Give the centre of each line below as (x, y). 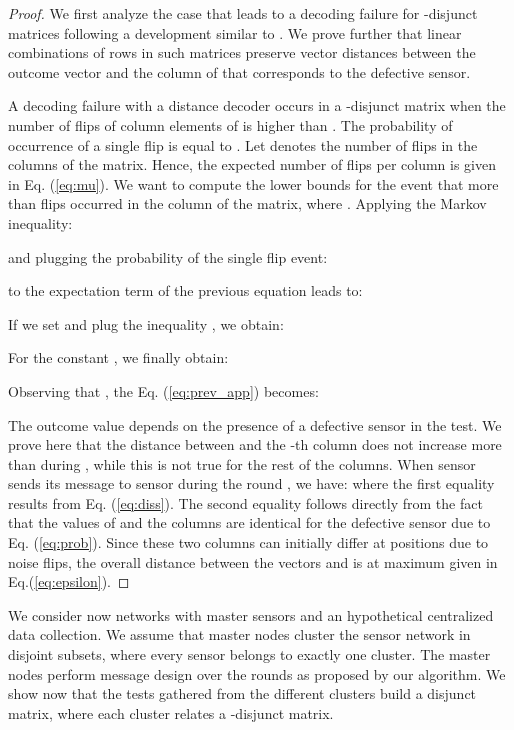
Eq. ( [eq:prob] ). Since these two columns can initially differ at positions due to (248, 542)
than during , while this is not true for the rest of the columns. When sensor (242, 463)
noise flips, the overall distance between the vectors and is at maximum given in (253, 561)
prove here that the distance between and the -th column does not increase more (255, 444)
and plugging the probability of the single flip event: (168, 256)
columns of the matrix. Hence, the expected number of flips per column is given (252, 164)
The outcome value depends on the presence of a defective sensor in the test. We (255, 424)
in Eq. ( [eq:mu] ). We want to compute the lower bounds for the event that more (253, 183)
